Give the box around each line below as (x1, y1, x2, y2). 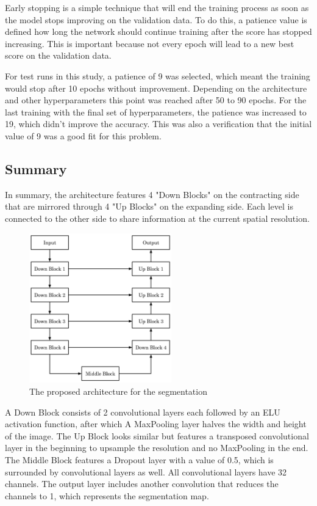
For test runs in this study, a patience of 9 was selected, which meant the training (5, 69, 310, 82)
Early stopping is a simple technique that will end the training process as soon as (5, 1, 309, 13)
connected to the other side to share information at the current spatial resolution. (5, 211, 310, 224)
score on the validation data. (5, 49, 112, 62)
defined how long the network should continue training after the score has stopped (5, 25, 312, 38)
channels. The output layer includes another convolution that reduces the (5, 477, 279, 490)
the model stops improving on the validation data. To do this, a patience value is (5, 13, 307, 26)
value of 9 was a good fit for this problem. (5, 129, 162, 142)
